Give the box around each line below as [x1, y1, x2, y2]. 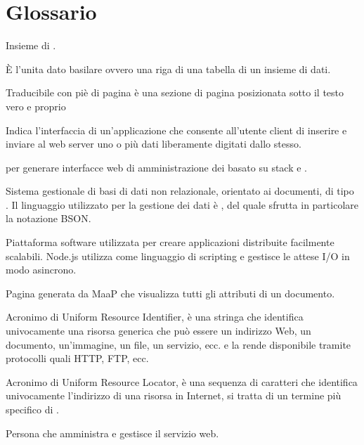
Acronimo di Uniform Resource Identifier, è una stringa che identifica [6, 309, 304, 324]
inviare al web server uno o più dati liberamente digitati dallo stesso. [6, 136, 301, 151]
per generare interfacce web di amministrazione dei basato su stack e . [6, 160, 308, 174]
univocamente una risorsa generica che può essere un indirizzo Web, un [6, 323, 311, 338]
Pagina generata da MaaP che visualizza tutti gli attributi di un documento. [6, 285, 335, 300]
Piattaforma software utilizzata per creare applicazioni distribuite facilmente [6, 235, 334, 250]
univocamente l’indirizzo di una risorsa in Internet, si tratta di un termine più [6, 388, 342, 403]
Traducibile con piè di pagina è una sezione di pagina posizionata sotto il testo [6, 85, 344, 100]
